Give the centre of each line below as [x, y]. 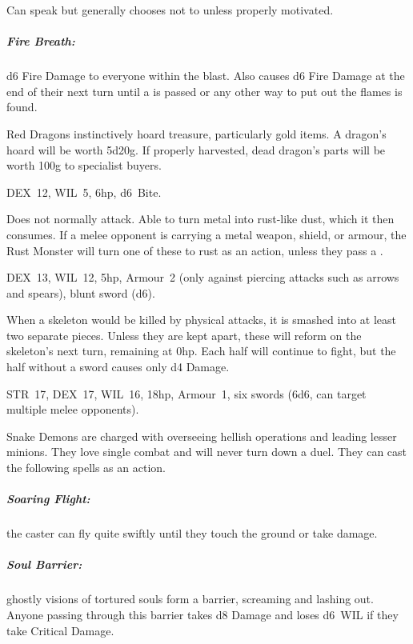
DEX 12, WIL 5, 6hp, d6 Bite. [84, 192]
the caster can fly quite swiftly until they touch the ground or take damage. [192, 533]
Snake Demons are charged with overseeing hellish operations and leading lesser [202, 436]
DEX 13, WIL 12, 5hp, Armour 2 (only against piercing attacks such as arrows [203, 277]
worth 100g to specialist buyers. [84, 165]
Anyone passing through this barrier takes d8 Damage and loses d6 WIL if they [202, 614]
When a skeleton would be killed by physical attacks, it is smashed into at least [202, 320]
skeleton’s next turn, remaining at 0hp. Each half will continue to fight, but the [201, 351]
